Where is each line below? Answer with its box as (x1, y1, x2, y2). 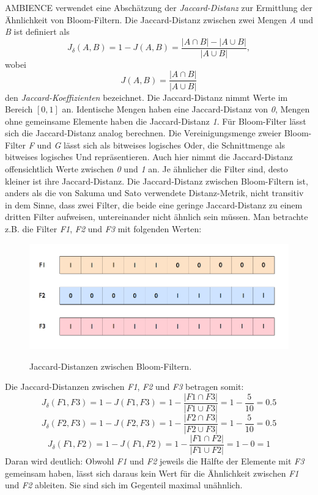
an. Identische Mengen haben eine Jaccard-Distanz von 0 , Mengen (62, 103, 310, 116)
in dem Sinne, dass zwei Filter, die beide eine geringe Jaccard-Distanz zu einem (5, 198, 303, 211)
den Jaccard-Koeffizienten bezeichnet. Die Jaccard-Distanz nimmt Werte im (5, 90, 288, 103)
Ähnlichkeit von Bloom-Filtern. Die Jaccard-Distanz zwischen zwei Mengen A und (5, 13, 313, 26)
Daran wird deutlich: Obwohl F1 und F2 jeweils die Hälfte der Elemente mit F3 (5, 454, 305, 467)
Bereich (5, 103, 33, 116)
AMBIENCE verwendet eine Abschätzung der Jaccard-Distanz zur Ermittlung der (5, 1, 312, 13)
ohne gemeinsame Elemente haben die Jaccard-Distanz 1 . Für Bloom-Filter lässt (5, 114, 306, 127)
